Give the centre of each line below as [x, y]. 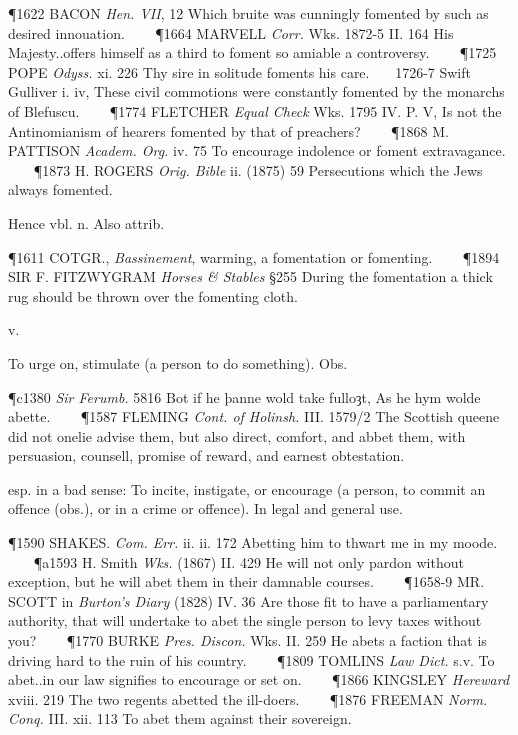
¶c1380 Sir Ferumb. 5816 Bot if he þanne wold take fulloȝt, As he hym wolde [244, 396]
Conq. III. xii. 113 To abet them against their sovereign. [180, 718]
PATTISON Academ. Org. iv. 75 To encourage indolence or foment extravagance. [257, 150]
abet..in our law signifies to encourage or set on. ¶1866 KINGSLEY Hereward [259, 679]
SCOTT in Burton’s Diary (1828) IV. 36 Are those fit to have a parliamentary [248, 600]
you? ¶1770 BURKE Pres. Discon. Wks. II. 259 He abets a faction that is [247, 640]
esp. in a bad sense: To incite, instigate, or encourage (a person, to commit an [247, 488]
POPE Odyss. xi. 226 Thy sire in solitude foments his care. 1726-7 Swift [239, 71]
